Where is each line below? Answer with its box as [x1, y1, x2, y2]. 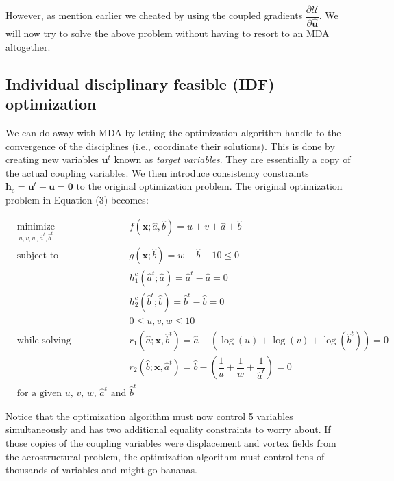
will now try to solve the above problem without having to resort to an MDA [5, 26, 330, 40]
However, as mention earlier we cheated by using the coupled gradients [5, 8, 303, 23]
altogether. [5, 39, 51, 53]
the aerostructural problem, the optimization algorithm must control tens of [5, 449, 325, 463]
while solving [16, 335, 71, 345]
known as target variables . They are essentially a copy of [114, 152, 351, 166]
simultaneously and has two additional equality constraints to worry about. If [5, 422, 331, 436]
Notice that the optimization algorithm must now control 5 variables [5, 408, 293, 423]
